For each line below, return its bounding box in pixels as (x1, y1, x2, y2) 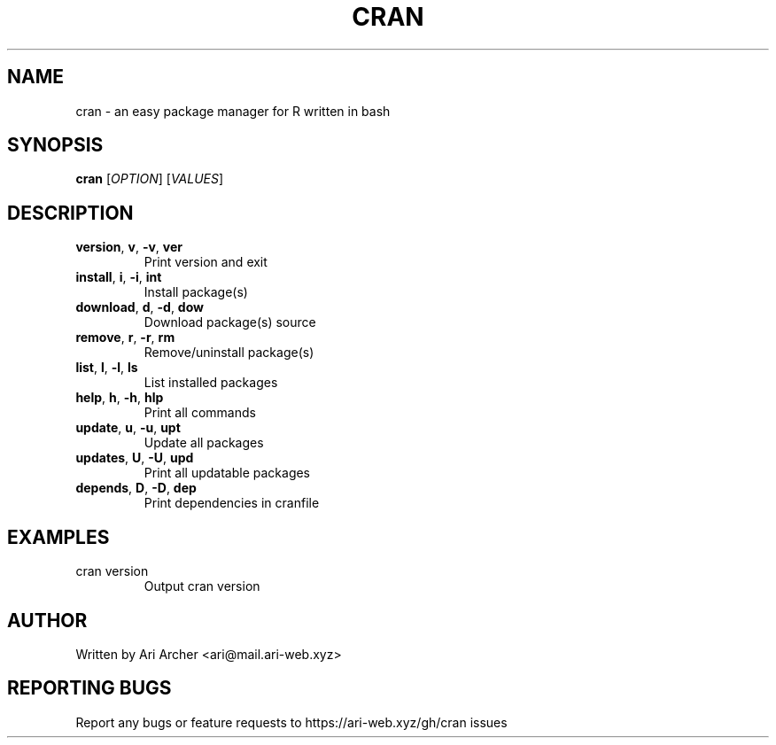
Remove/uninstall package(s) (144, 345, 314, 361)
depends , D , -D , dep (75, 480, 197, 496)
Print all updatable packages (144, 465, 311, 481)
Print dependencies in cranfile (144, 495, 320, 511)
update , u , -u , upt (75, 420, 181, 436)
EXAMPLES (7, 525, 110, 548)
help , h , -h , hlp (75, 390, 164, 406)
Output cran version (144, 578, 260, 594)
